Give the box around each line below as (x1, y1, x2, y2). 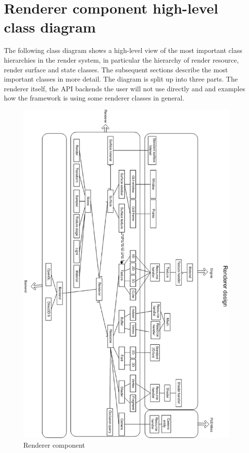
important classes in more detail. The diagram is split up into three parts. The (4, 74, 238, 84)
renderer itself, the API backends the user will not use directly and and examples (4, 83, 245, 93)
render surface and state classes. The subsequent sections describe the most (4, 64, 228, 74)
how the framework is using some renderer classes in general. (4, 93, 184, 103)
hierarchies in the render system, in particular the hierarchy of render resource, (4, 54, 239, 65)
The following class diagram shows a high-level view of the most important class (4, 45, 242, 55)
